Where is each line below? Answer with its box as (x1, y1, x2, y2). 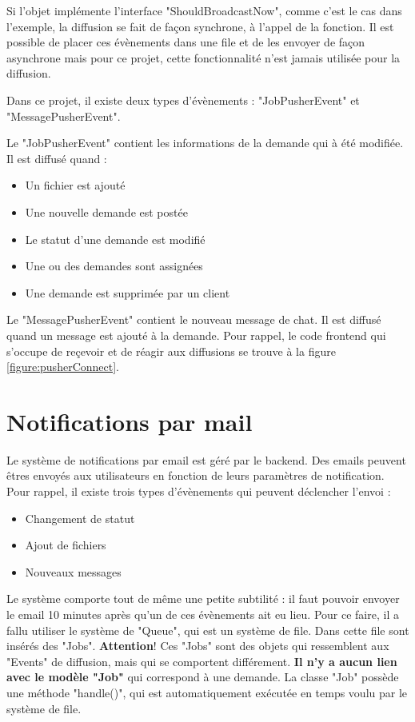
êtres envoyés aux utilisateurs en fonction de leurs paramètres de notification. (6, 467, 385, 484)
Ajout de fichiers (25, 537, 106, 553)
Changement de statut (25, 509, 135, 526)
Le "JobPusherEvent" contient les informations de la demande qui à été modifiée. (6, 134, 404, 151)
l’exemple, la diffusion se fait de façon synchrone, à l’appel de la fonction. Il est (6, 18, 394, 34)
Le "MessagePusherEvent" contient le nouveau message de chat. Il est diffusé (6, 311, 381, 328)
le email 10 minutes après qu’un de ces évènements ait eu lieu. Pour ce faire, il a (6, 605, 399, 622)
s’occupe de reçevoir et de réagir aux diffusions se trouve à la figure (6, 342, 336, 359)
